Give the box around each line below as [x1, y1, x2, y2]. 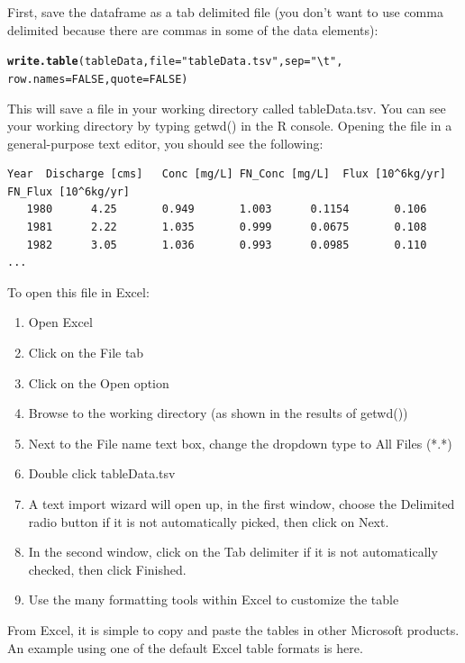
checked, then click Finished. [28, 559, 187, 578]
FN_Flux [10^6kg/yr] [7, 185, 131, 198]
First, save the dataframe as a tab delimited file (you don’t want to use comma [7, 3, 443, 21]
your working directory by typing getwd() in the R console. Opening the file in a [7, 116, 452, 135]
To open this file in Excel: [7, 282, 150, 301]
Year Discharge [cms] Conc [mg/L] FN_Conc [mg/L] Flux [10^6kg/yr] [7, 168, 446, 181]
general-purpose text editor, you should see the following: [7, 133, 324, 152]
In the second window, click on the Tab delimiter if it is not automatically [28, 542, 438, 561]
